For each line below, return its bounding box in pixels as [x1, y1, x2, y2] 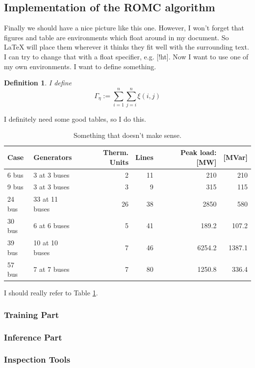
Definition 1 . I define [4, 78, 72, 88]
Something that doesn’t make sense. [74, 130, 181, 140]
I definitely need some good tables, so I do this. [4, 113, 147, 124]
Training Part [4, 308, 59, 320]
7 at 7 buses [33, 264, 70, 274]
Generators [33, 152, 72, 162]
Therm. [102, 147, 129, 158]
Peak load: [180, 147, 217, 158]
